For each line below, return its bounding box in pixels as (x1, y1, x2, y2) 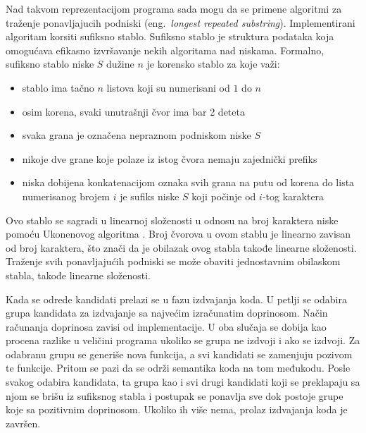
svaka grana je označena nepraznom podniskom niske (22, 128, 251, 142)
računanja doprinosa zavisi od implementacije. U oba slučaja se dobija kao (6, 319, 327, 334)
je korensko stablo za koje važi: (146, 56, 280, 71)
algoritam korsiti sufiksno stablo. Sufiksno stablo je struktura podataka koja (6, 29, 334, 44)
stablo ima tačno (22, 80, 94, 94)
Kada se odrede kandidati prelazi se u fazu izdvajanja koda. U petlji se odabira (6, 291, 347, 306)
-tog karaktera (262, 188, 324, 203)
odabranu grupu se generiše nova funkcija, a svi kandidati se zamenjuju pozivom (6, 346, 353, 361)
